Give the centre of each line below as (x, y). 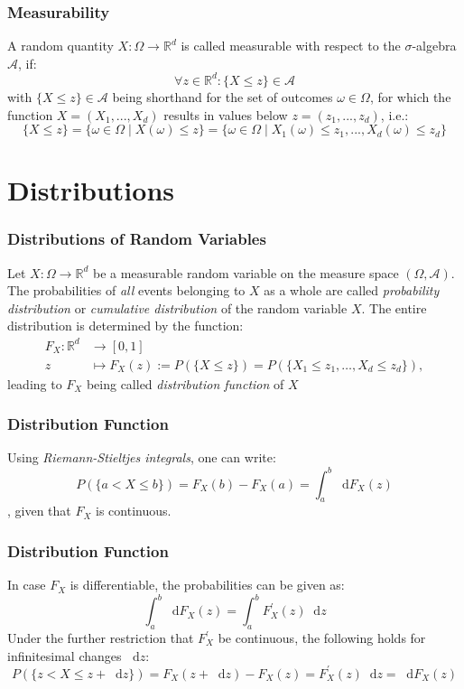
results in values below (226, 114)
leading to (35, 383)
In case (27, 585)
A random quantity (60, 46)
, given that (39, 511)
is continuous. (134, 511)
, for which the (410, 96)
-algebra (434, 46)
